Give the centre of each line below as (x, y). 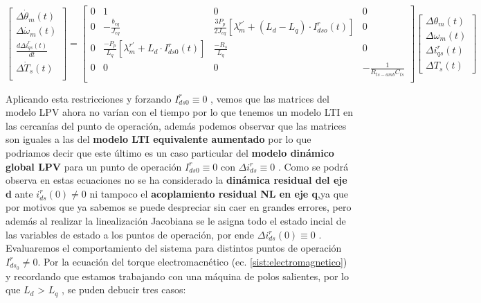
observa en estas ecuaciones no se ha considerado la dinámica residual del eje (176, 180)
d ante (19, 193)
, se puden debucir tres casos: (124, 289)
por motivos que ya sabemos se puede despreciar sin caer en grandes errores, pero (179, 207)
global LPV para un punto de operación (94, 166)
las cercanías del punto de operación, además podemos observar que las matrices (176, 125)
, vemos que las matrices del (270, 98)
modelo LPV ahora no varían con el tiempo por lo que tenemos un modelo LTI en (180, 112)
